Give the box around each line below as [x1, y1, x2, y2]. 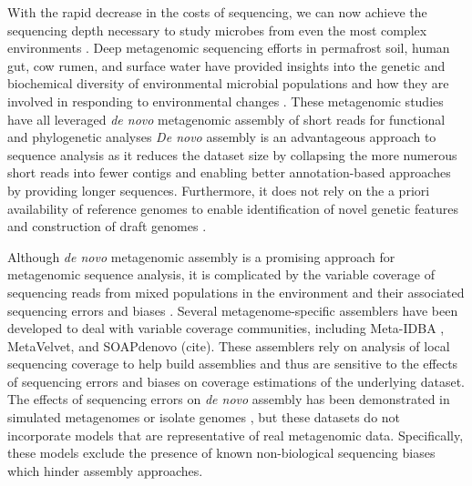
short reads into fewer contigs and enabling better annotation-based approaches [7, 163, 451, 182]
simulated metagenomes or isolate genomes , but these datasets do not [7, 408, 401, 427]
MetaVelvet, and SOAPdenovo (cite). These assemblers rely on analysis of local [7, 336, 450, 355]
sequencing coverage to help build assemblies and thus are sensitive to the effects [7, 354, 458, 373]
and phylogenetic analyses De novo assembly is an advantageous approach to [7, 127, 436, 147]
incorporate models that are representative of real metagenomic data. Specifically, [7, 425, 464, 444]
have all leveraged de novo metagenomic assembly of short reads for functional [7, 109, 446, 128]
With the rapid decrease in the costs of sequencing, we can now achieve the [7, 3, 427, 21]
